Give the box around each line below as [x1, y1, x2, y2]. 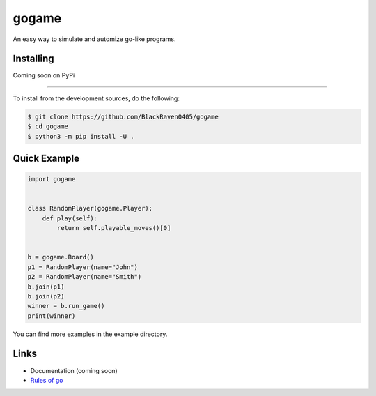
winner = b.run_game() [27, 302, 105, 310]
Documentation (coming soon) [30, 366, 118, 374]
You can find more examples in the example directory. [13, 330, 168, 338]
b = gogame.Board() [27, 253, 94, 261]
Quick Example [13, 153, 80, 165]
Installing [13, 53, 55, 65]
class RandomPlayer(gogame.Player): [27, 204, 153, 213]
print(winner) [27, 312, 76, 320]
